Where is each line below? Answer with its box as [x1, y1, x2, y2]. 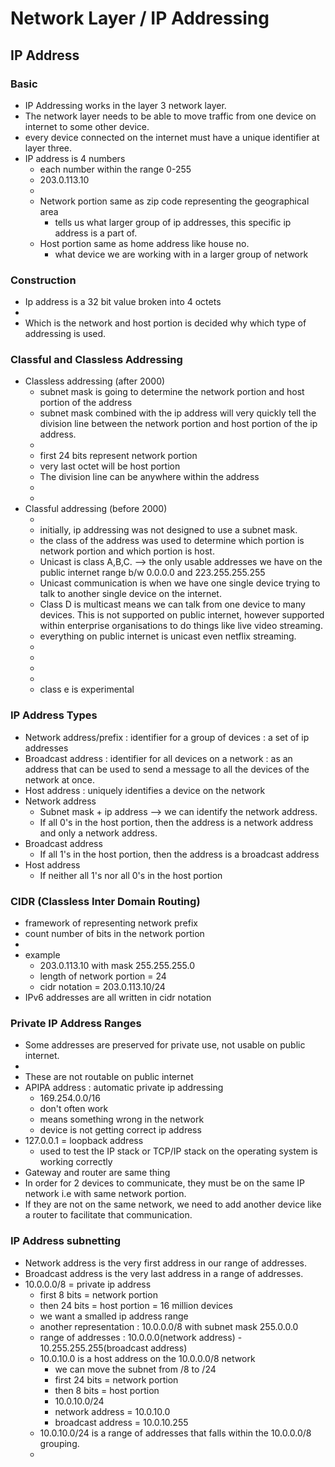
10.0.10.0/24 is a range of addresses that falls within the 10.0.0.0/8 [39, 1427, 312, 1439]
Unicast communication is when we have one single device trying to [39, 577, 321, 589]
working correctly [39, 1156, 113, 1168]
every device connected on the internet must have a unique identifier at [24, 131, 320, 143]
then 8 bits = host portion [54, 1384, 160, 1396]
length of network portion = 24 [39, 970, 167, 982]
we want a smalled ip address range [39, 1310, 189, 1322]
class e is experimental [39, 683, 135, 696]
